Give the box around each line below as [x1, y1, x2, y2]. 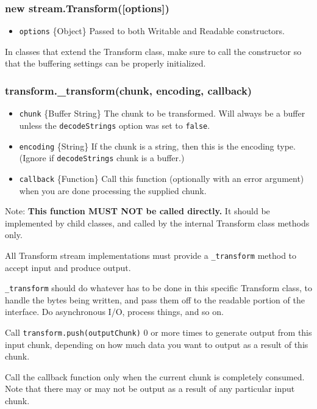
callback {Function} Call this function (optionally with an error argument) [19, 172, 304, 184]
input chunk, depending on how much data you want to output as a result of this [5, 338, 308, 350]
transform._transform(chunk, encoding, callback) [5, 82, 252, 98]
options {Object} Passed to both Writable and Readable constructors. [19, 24, 285, 37]
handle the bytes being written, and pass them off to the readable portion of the [5, 293, 305, 306]
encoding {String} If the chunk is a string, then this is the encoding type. [19, 139, 296, 152]
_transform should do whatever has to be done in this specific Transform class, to [5, 281, 312, 294]
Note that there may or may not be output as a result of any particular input [5, 382, 295, 395]
